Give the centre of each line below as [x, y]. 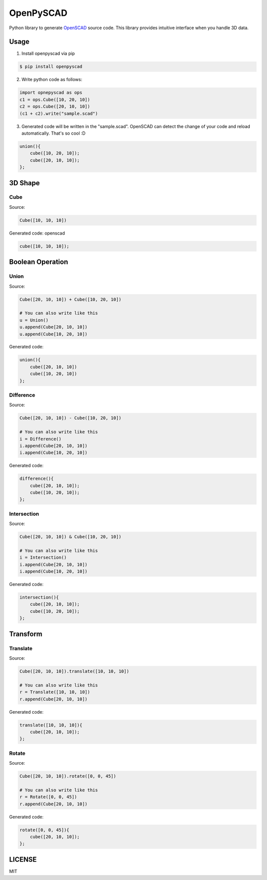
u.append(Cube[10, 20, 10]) [53, 334]
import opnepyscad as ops [51, 93]
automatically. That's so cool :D [54, 133]
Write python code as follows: [52, 80]
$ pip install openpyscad [51, 67]
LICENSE [23, 859]
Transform [26, 634]
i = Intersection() [43, 558]
